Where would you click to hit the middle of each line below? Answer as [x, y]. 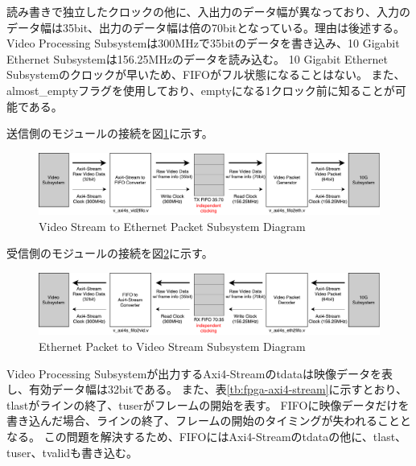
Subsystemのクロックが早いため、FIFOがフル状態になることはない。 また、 [206, 74]
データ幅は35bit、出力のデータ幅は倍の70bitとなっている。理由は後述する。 [206, 27]
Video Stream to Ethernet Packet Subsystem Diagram [172, 226]
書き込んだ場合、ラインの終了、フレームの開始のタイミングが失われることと [209, 421]
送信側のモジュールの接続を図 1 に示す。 [110, 133]
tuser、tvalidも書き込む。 [72, 452]
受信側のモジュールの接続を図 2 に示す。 [110, 253]
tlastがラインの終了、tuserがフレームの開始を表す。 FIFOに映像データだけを [208, 404]
